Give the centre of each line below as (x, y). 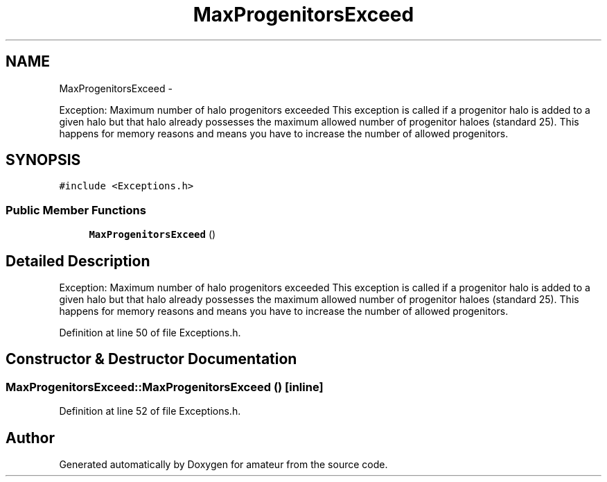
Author (30, 438)
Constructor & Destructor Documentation (151, 359)
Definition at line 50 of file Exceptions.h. (150, 333)
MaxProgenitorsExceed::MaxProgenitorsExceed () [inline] (165, 387)
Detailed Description (78, 261)
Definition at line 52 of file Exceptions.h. (150, 411)
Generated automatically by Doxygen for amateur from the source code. (223, 465)
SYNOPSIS (43, 160)
